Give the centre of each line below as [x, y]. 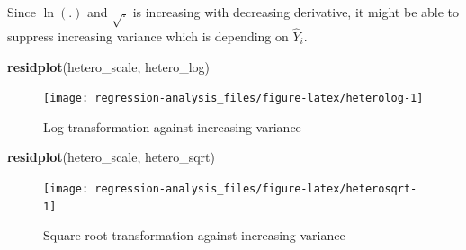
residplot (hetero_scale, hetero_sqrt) [111, 157]
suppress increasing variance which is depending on [148, 36]
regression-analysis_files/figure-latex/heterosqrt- [256, 189]
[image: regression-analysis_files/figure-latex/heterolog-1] [233, 98]
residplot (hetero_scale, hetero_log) [108, 66]
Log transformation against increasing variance [172, 126]
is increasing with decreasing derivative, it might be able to [296, 12]
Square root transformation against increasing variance [194, 235]
